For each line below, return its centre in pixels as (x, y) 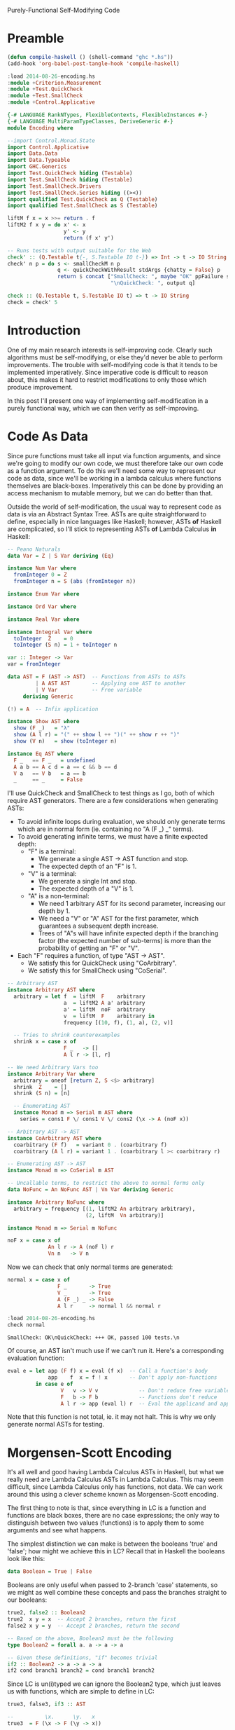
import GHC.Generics (37, 167)
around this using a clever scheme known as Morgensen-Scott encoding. (113, 1495)
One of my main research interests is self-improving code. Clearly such (110, 350)
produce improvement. (40, 387)
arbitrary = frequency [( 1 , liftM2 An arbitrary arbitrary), (105, 1209)
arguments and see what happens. (57, 1530)
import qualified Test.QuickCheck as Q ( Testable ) (83, 199)
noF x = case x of (34, 1241)
